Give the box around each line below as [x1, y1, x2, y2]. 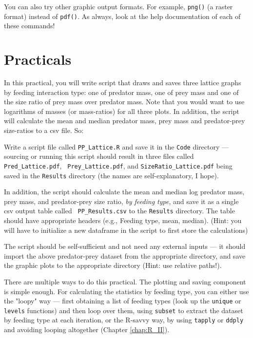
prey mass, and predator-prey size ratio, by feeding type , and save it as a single [4, 196, 239, 206]
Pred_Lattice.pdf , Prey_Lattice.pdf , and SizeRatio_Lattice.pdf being [4, 160, 233, 170]
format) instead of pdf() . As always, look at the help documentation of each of [4, 11, 241, 21]
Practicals [4, 49, 72, 69]
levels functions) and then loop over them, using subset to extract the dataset [4, 305, 243, 315]
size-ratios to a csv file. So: [4, 125, 84, 135]
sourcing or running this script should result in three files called [4, 151, 194, 161]
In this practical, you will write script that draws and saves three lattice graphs [4, 77, 241, 88]
